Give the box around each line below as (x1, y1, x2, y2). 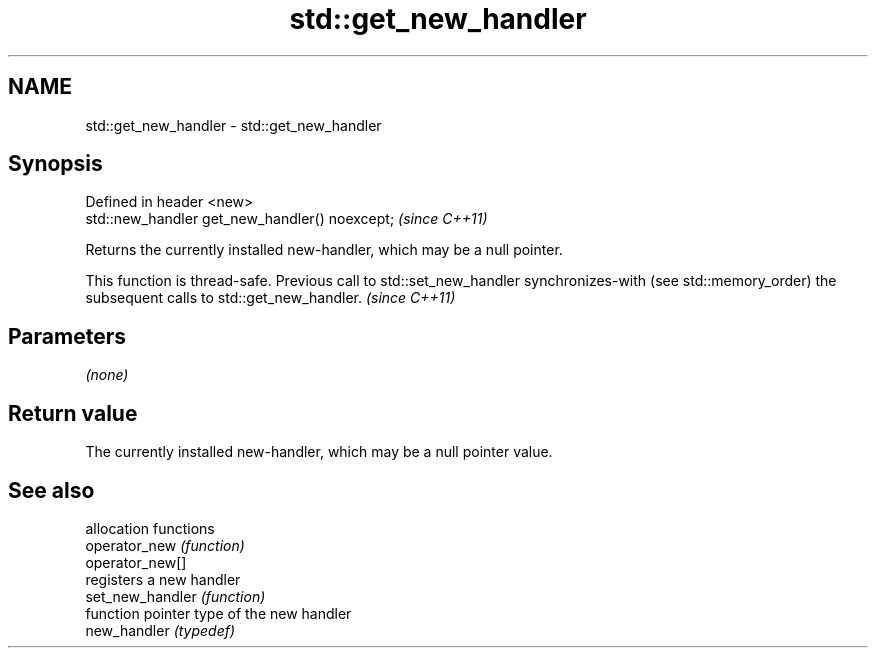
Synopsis (8, 151, 103, 177)
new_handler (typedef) (85, 621, 236, 639)
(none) (85, 366, 129, 384)
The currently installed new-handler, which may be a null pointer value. (85, 443, 553, 461)
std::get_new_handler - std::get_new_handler (85, 116, 382, 134)
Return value (8, 400, 138, 426)
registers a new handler (85, 570, 241, 588)
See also (8, 477, 95, 503)
